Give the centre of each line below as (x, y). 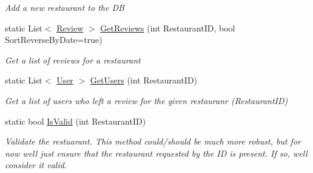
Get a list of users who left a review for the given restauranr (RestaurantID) (146, 100)
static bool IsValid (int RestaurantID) (76, 121)
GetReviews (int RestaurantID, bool (168, 28)
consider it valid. (36, 165)
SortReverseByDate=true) (54, 40)
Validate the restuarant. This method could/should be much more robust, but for (153, 141)
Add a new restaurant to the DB (65, 7)
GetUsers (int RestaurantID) (144, 80)
